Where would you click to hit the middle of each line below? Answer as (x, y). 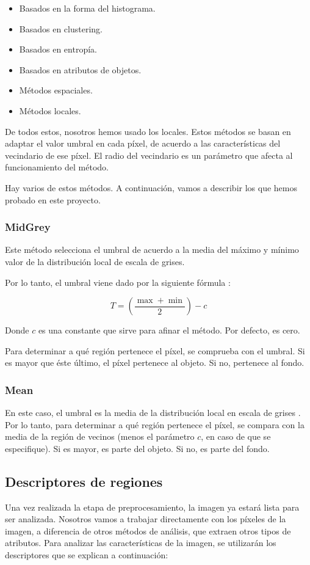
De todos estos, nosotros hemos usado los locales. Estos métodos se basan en (148, 131)
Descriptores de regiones (84, 481)
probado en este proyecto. (53, 199)
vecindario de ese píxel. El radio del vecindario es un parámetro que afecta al (149, 155)
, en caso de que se (236, 436)
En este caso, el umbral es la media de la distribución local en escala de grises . (153, 413)
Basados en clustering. (61, 28)
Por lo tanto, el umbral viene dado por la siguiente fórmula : (118, 282)
